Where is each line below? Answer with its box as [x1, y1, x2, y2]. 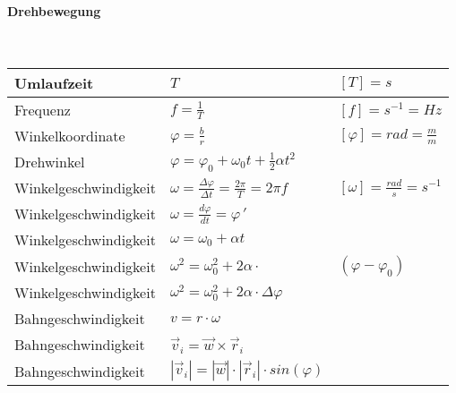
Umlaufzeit [14, 73, 94, 94]
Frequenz [14, 99, 71, 121]
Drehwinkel [14, 151, 85, 173]
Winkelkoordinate [14, 125, 125, 147]
